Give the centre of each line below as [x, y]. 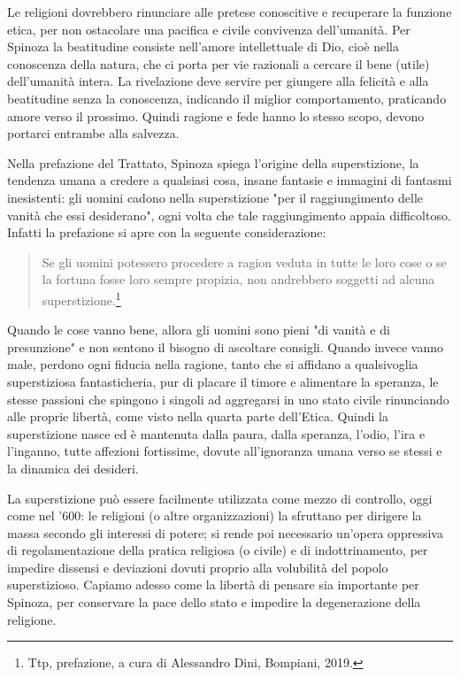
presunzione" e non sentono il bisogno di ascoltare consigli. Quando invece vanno [225, 346]
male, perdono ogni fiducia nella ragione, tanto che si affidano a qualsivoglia [213, 364]
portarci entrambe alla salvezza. [93, 133]
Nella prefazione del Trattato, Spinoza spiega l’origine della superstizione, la [213, 162]
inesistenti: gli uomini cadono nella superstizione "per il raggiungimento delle [215, 197]
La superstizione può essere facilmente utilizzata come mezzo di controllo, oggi [220, 498]
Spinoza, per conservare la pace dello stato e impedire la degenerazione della [214, 602]
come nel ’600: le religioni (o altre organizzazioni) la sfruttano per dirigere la [215, 515]
